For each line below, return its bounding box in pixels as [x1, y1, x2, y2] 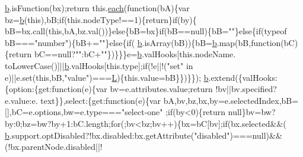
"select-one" [121, 106, 163, 118]
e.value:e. [5, 94, 38, 106]
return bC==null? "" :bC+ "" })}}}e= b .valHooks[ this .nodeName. [9, 48, 236, 60]
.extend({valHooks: [208, 71, 278, 83]
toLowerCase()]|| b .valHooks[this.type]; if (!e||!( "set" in [5, 59, 193, 71]
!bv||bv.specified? [215, 83, 277, 95]
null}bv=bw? [228, 106, 276, 118]
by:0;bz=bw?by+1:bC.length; [5, 117, 111, 129]
